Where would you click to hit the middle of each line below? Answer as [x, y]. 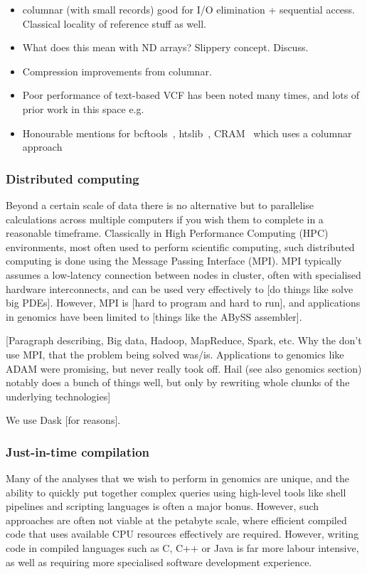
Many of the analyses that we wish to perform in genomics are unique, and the [178, 478]
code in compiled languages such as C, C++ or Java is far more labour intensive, [182, 548]
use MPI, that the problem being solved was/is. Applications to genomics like [175, 354]
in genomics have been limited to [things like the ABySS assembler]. [154, 316]
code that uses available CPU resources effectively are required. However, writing [182, 534]
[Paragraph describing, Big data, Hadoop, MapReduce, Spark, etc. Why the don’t [184, 340]
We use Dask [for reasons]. [63, 420]
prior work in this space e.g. [83, 108]
